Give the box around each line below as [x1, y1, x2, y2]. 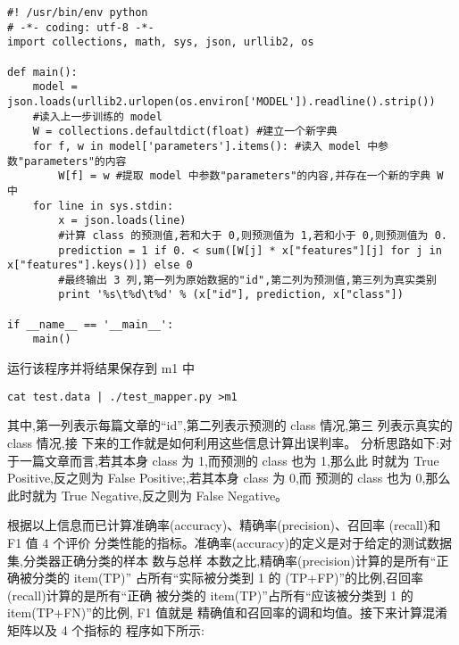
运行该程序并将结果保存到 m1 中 [7, 359, 195, 377]
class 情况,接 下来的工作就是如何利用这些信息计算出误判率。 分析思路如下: [7, 433, 439, 451]
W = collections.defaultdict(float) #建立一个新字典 [32, 125, 338, 138]
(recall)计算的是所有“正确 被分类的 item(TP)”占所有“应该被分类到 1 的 [7, 585, 413, 604]
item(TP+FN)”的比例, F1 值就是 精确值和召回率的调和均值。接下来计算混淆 [7, 603, 447, 622]
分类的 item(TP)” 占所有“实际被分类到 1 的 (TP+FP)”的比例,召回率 [31, 568, 423, 587]
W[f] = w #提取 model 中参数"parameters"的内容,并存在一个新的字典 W [58, 170, 444, 183]
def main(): [7, 65, 78, 79]
